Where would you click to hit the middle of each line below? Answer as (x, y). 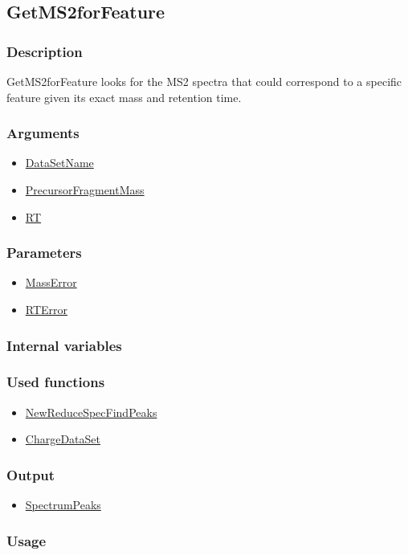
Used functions (56, 382)
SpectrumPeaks (63, 505)
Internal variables (64, 345)
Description (45, 51)
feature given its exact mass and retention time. (124, 97)
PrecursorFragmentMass (85, 190)
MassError (51, 282)
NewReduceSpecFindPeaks (91, 412)
